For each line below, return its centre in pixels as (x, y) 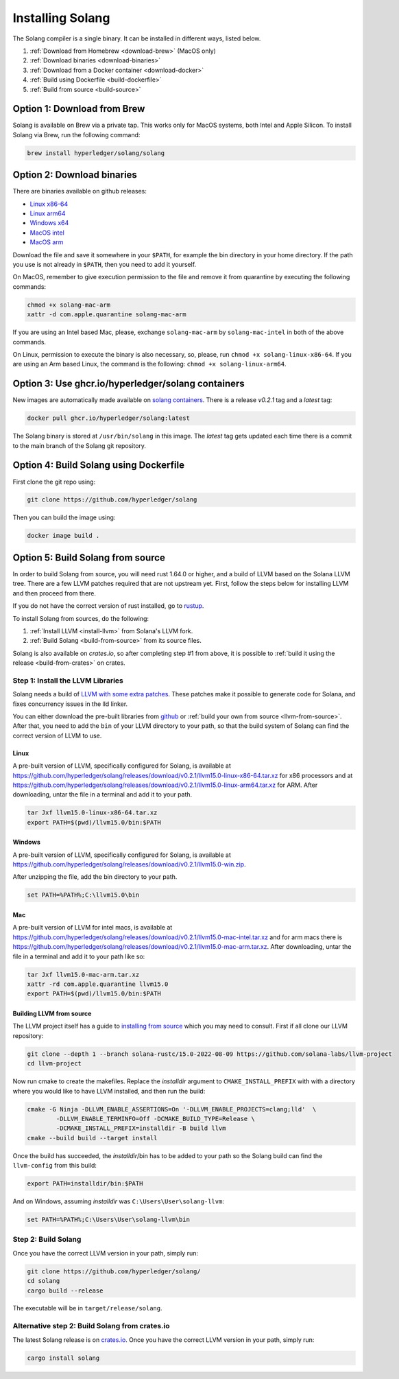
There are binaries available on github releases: (80, 191)
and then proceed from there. (54, 593)
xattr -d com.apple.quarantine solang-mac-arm (107, 315)
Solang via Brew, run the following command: (76, 134)
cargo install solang (63, 1358)
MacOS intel (47, 233)
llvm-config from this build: (55, 1166)
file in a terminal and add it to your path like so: (79, 956)
